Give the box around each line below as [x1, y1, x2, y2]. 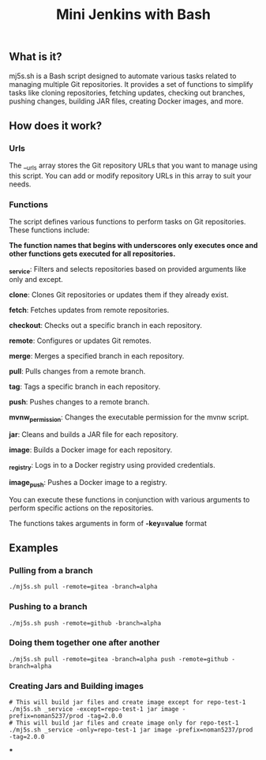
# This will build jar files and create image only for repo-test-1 [9, 719, 239, 728]
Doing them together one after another [9, 638, 160, 649]
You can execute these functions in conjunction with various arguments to [9, 495, 250, 504]
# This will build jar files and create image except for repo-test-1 [9, 698, 246, 706]
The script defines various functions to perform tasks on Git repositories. [9, 217, 246, 227]
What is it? [9, 50, 62, 64]
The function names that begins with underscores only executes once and [9, 241, 258, 250]
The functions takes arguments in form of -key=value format [9, 518, 208, 528]
